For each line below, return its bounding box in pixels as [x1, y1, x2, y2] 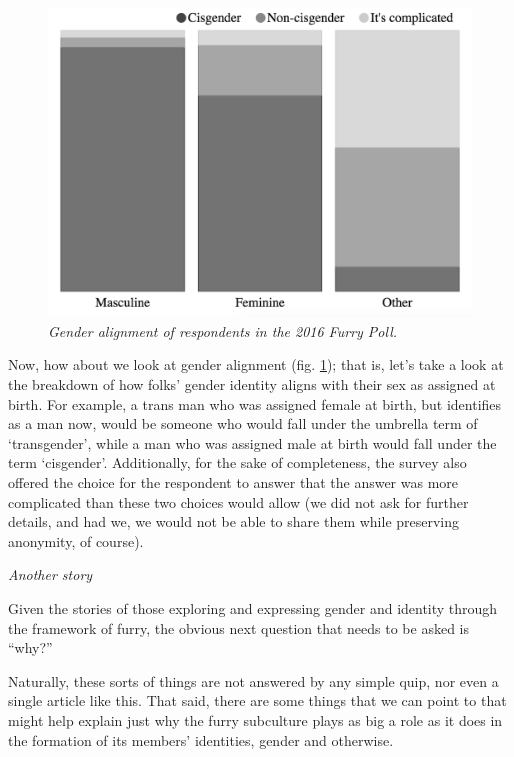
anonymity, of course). [8, 530, 144, 551]
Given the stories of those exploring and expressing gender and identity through [8, 598, 498, 619]
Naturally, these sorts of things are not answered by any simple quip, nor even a [8, 670, 499, 691]
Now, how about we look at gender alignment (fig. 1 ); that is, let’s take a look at [8, 354, 504, 375]
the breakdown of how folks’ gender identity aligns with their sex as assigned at [8, 374, 496, 395]
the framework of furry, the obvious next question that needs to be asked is [8, 617, 469, 638]
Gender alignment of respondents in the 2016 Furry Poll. [48, 320, 398, 341]
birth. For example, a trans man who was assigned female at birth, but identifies [8, 393, 502, 414]
